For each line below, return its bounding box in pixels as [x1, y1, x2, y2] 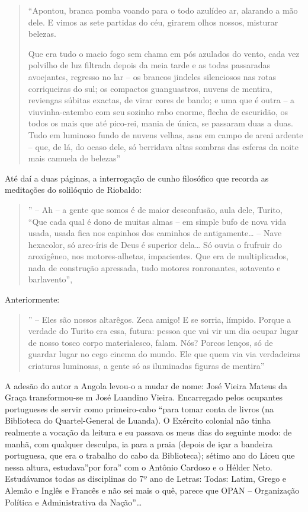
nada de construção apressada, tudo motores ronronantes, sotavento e [28, 261, 281, 274]
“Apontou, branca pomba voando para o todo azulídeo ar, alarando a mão [28, 4, 298, 16]
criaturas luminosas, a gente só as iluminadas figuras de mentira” [28, 360, 265, 372]
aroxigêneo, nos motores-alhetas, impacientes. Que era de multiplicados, [28, 250, 288, 262]
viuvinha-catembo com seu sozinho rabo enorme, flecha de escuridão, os [28, 105, 288, 117]
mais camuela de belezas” [28, 152, 121, 164]
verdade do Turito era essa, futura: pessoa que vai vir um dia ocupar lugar [28, 325, 299, 337]
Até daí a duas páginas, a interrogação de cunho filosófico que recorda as [5, 171, 269, 184]
